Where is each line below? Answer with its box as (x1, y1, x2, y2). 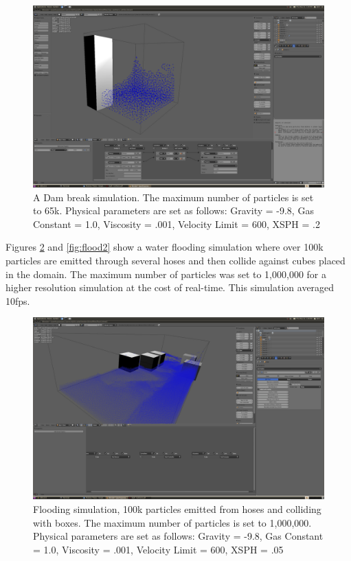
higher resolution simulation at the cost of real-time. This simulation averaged (5, 280, 335, 295)
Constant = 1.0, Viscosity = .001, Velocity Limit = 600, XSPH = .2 (33, 216, 320, 231)
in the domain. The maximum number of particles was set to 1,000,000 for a (5, 266, 326, 281)
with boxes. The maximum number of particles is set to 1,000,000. (33, 515, 312, 529)
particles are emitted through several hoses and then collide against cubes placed (5, 253, 346, 267)
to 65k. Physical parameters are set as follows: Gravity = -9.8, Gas (33, 203, 314, 218)
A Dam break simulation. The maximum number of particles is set (33, 190, 314, 204)
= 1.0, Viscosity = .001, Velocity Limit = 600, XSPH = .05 (33, 542, 284, 556)
